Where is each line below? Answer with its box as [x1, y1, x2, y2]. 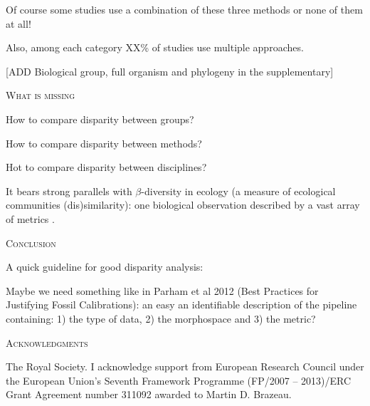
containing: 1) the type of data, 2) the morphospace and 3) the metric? [6, 311, 316, 326]
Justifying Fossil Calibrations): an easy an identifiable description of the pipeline [6, 297, 357, 312]
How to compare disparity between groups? [6, 111, 194, 126]
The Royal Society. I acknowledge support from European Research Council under [6, 359, 364, 374]
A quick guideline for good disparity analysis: [6, 259, 203, 274]
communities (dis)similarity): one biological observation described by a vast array [6, 197, 360, 212]
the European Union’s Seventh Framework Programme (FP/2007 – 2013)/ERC [6, 373, 351, 387]
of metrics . [6, 211, 55, 226]
